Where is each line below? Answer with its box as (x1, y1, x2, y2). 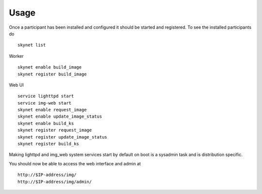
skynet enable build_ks (17, 121, 74, 126)
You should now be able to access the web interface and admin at (9, 160, 141, 166)
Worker (9, 53, 24, 59)
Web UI (9, 82, 24, 88)
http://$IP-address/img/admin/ (17, 179, 92, 184)
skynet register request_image (17, 127, 92, 133)
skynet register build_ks (17, 141, 80, 147)
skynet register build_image (17, 71, 87, 77)
